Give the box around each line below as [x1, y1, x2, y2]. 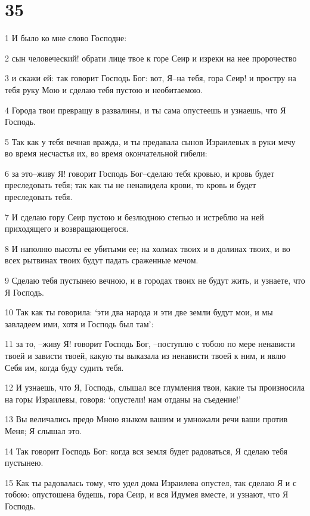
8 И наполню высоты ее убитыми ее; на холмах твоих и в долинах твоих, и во [5, 242, 290, 254]
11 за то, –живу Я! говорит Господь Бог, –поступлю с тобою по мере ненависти [5, 337, 295, 350]
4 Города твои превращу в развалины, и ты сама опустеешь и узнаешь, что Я [5, 103, 286, 116]
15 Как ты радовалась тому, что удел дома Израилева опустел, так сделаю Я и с [5, 476, 297, 489]
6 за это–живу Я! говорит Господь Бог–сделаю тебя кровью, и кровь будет [5, 167, 275, 179]
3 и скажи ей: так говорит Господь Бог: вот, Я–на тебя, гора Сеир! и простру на [5, 72, 296, 84]
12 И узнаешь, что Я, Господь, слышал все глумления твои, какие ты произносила [5, 381, 305, 394]
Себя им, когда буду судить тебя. [5, 361, 124, 373]
